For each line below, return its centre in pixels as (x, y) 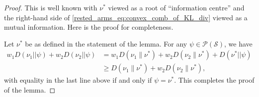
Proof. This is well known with (51, 7)
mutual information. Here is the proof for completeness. (89, 27)
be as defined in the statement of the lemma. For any (106, 43)
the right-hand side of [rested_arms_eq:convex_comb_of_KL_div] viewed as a (126, 17)
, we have (238, 43)
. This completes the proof (214, 80)
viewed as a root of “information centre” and (176, 7)
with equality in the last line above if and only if (78, 80)
